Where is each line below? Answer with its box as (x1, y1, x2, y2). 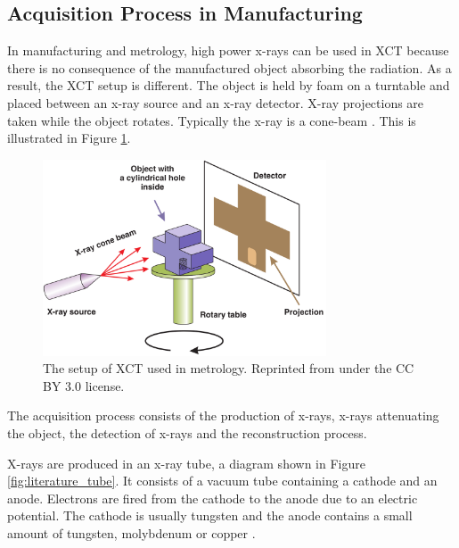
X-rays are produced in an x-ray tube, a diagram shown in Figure (7, 453, 365, 472)
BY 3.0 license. (43, 376, 125, 394)
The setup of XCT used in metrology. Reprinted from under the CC (43, 359, 414, 378)
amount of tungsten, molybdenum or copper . (7, 523, 256, 542)
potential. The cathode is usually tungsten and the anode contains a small (7, 506, 413, 525)
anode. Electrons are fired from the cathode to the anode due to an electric (7, 488, 418, 507)
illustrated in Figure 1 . (7, 129, 131, 147)
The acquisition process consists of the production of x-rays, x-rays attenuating (7, 406, 439, 425)
